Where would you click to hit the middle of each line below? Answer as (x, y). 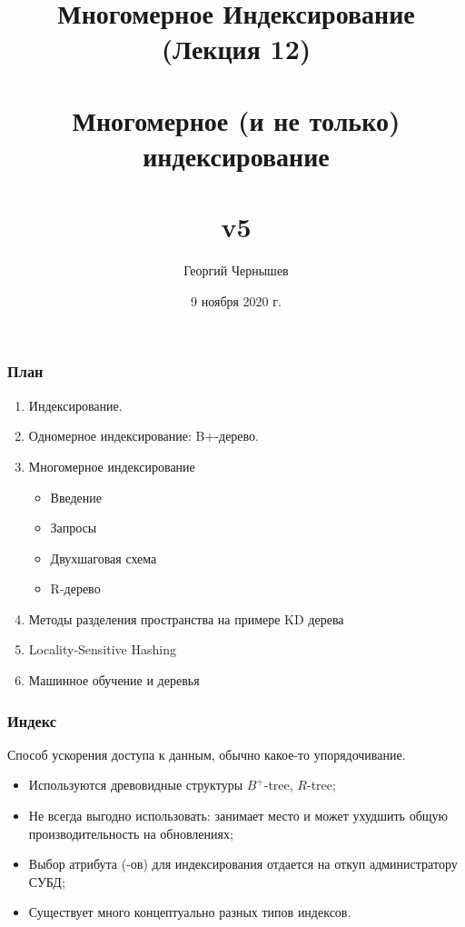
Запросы (74, 528)
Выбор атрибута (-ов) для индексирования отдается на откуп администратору (243, 864)
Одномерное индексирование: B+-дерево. (143, 436)
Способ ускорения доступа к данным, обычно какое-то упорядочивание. (207, 754)
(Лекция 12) (236, 49)
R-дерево (75, 588)
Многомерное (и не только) (236, 120)
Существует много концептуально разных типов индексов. (190, 912)
